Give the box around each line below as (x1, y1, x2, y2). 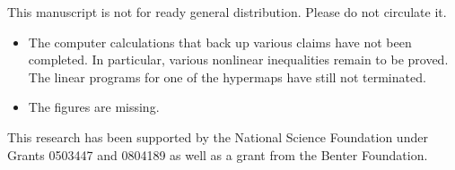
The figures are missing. (28, 98, 160, 116)
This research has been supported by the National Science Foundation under (7, 127, 428, 146)
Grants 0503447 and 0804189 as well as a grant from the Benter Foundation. (7, 145, 428, 164)
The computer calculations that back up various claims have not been (28, 32, 412, 51)
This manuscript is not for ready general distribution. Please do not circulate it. (7, 3, 447, 21)
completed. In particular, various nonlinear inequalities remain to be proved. (28, 50, 449, 69)
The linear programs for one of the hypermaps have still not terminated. (28, 67, 426, 86)
